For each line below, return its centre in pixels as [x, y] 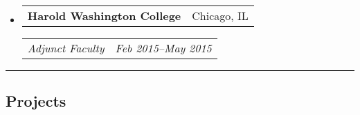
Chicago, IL [220, 15]
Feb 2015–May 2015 [163, 48]
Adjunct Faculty [66, 48]
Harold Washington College [104, 15]
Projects [36, 101]
